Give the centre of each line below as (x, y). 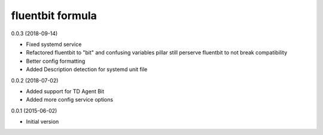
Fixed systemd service (54, 44)
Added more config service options (70, 100)
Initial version (42, 122)
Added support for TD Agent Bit (65, 91)
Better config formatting (56, 61)
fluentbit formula (54, 16)
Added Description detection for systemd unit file (87, 69)
